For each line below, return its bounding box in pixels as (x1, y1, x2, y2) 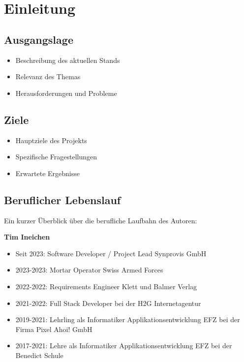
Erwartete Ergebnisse (15, 168, 80, 178)
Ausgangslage (4, 31, 73, 47)
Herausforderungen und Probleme (15, 88, 117, 98)
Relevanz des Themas (15, 71, 81, 82)
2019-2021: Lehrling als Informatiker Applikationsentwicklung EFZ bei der (15, 314, 240, 325)
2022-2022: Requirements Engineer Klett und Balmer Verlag (15, 281, 197, 291)
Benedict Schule (15, 350, 63, 360)
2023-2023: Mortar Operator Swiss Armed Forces (15, 265, 163, 275)
